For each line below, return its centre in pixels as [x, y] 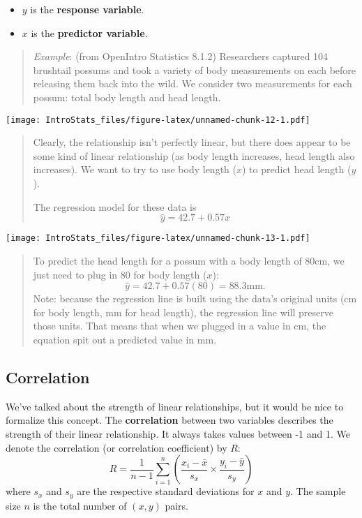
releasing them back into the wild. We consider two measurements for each [193, 83]
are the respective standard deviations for [166, 491]
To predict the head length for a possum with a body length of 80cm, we [189, 261]
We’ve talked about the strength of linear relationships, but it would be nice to [175, 406]
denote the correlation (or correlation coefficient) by [116, 447]
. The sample [318, 491]
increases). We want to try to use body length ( [135, 169]
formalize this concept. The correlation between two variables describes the [169, 420]
